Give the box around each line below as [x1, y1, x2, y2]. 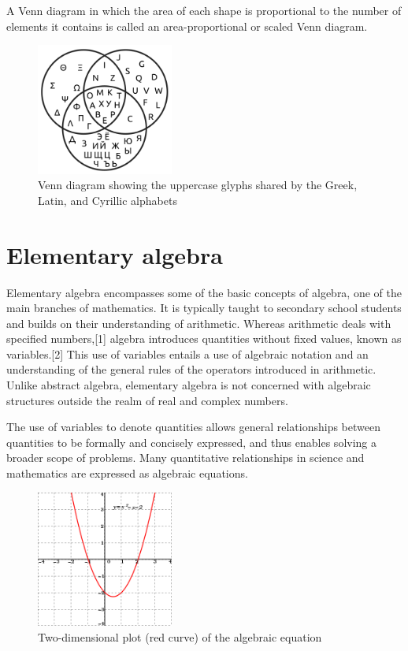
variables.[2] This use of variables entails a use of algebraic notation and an [6, 345, 369, 362]
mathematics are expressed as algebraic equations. [6, 465, 248, 482]
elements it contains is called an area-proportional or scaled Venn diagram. [6, 17, 368, 34]
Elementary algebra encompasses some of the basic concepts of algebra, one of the [6, 284, 402, 300]
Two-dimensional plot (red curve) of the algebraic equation [38, 628, 322, 645]
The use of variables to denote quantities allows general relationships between [6, 418, 380, 435]
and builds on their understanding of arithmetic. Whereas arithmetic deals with [6, 314, 391, 331]
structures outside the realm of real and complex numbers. [6, 392, 288, 408]
